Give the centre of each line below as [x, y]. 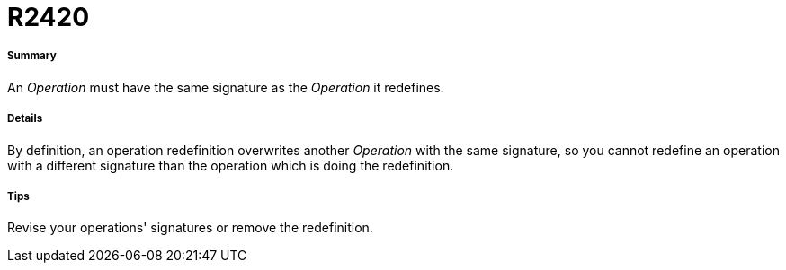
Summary [32, 56]
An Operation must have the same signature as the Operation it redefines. [226, 87]
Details [25, 119]
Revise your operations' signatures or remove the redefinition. [190, 228]
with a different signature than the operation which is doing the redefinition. [231, 165]
